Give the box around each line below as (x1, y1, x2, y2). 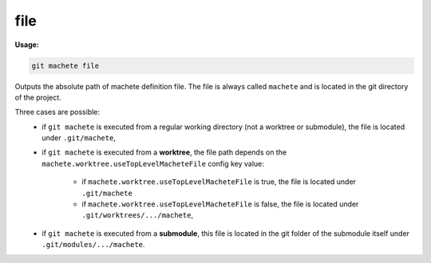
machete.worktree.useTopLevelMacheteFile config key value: (42, 159, 265, 168)
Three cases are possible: (14, 108, 100, 117)
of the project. (14, 92, 61, 102)
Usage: (14, 40, 40, 49)
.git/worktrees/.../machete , (81, 210, 194, 220)
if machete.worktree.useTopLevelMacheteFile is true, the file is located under (81, 177, 357, 186)
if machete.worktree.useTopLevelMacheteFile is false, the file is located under (81, 199, 359, 209)
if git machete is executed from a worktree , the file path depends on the (42, 147, 287, 157)
